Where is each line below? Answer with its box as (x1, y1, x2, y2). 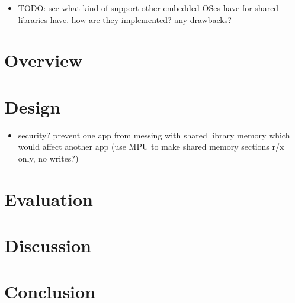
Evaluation (4, 186, 93, 211)
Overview (4, 48, 83, 72)
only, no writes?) (18, 151, 79, 164)
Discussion (4, 233, 91, 257)
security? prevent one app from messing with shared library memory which (18, 128, 290, 141)
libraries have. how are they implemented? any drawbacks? (18, 13, 232, 25)
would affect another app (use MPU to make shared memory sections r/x (18, 140, 284, 153)
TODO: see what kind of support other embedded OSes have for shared (18, 2, 279, 14)
